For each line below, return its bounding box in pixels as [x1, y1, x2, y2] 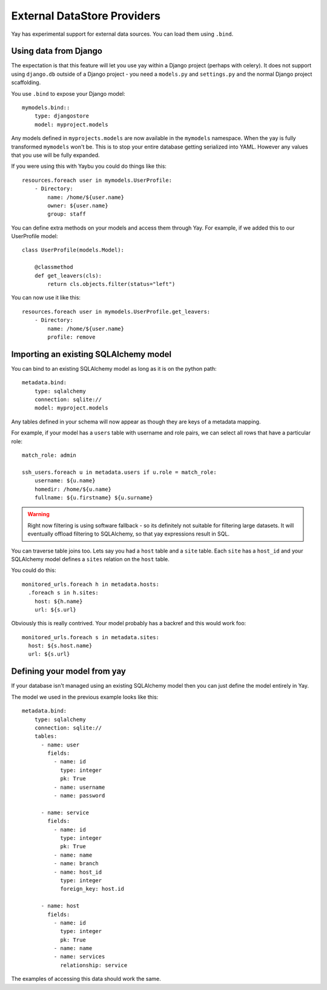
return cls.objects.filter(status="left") [47, 281, 176, 288]
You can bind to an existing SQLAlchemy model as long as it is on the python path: [11, 365, 217, 372]
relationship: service [60, 962, 128, 969]
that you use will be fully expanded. [11, 151, 100, 159]
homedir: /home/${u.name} [34, 485, 112, 493]
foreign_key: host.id [60, 885, 124, 892]
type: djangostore [34, 113, 90, 119]
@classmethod [34, 264, 73, 271]
